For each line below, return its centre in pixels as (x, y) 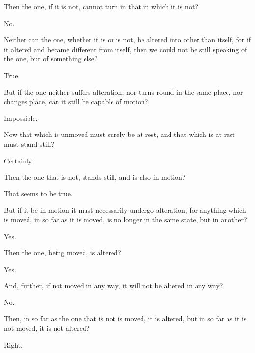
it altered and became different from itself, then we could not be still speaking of (126, 49)
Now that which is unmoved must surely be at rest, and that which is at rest (120, 134)
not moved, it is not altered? (47, 328)
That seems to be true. (38, 193)
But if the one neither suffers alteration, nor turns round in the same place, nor (124, 92)
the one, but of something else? (51, 59)
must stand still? (29, 144)
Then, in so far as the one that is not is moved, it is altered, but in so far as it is (125, 318)
